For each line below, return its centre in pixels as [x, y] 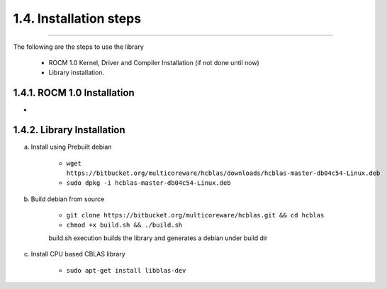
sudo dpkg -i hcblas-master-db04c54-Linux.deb [148, 183]
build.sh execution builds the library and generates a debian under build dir [158, 238]
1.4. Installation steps [77, 18]
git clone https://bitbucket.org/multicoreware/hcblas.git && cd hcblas [195, 215]
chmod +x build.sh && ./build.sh [124, 225]
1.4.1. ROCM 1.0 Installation [74, 93]
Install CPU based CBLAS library [78, 254]
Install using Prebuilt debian [71, 147]
